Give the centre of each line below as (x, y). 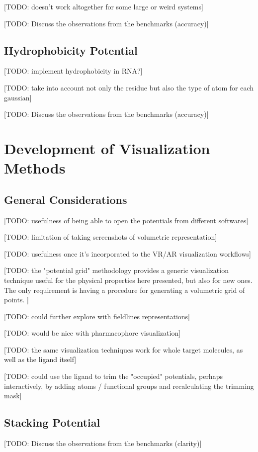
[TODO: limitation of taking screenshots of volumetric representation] (111, 237)
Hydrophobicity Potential (71, 50)
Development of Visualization (107, 148)
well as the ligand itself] (40, 359)
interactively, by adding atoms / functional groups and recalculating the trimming (129, 386)
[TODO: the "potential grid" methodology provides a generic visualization (116, 270)
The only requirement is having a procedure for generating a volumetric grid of (125, 290)
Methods (35, 168)
